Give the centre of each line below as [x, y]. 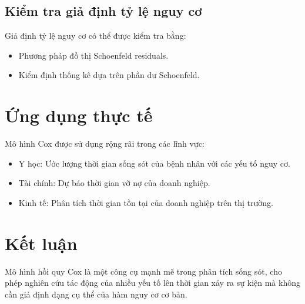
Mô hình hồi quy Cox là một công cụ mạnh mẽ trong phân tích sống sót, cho [143, 271]
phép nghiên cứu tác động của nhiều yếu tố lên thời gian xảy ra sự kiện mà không [152, 283]
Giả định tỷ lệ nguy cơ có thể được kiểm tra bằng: [95, 36]
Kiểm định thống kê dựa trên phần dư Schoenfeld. [109, 75]
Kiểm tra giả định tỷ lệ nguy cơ [103, 11]
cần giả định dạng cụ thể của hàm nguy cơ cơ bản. [96, 294]
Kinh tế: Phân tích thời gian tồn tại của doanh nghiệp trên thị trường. [146, 202]
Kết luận [41, 243]
